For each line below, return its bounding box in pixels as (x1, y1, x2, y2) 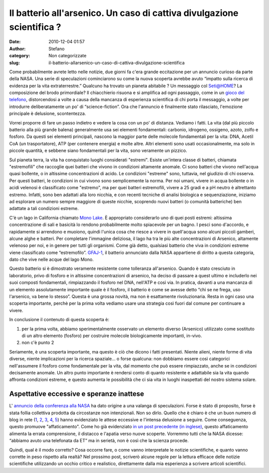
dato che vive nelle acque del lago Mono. (9, 256, 94, 262)
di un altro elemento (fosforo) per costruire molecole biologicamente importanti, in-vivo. (21, 333, 202, 339)
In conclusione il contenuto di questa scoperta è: (9, 317, 110, 323)
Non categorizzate (48, 53, 87, 59)
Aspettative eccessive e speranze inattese (9, 390, 144, 398)
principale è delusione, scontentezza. (9, 111, 86, 117)
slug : (9, 60, 20, 66)
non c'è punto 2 (21, 340, 54, 346)
